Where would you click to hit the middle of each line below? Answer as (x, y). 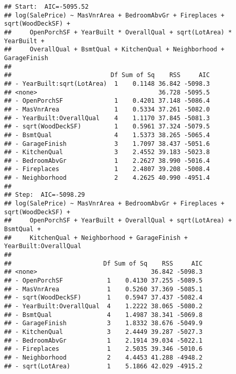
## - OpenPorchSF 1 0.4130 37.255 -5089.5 (103, 280)
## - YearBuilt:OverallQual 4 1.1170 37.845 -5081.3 (107, 118)
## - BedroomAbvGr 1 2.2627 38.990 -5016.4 (107, 161)
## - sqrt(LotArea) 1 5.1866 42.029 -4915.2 (103, 366)
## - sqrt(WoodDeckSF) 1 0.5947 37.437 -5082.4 (103, 298)
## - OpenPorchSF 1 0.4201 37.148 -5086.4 (107, 101)
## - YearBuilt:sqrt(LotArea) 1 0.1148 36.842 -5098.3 (107, 83)
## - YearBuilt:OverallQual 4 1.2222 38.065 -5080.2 (103, 306)
